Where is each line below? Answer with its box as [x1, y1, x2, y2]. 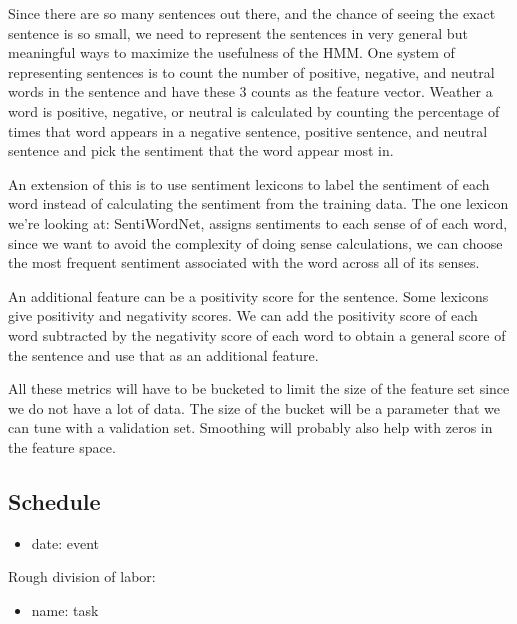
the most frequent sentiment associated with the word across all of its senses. [8, 252, 480, 273]
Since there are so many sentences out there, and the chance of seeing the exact [8, 3, 496, 23]
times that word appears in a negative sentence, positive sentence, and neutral [8, 120, 488, 141]
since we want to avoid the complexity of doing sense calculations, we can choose [8, 232, 503, 253]
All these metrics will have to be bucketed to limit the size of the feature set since [8, 378, 510, 399]
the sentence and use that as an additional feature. [8, 344, 319, 365]
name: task [31, 599, 99, 620]
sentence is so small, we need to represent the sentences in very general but [8, 22, 468, 43]
